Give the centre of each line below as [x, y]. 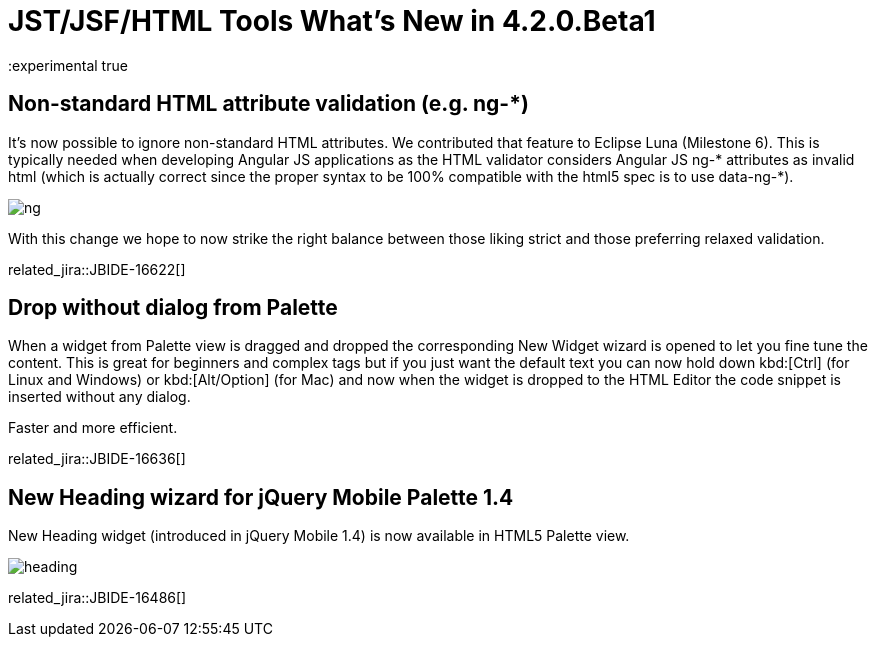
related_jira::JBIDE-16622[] [97, 269]
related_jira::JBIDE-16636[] [97, 459]
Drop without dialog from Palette [173, 308]
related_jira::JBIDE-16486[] [97, 598]
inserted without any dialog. [99, 397]
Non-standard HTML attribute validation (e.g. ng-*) [268, 104]
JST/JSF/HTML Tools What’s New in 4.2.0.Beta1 [332, 21]
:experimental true [68, 65]
